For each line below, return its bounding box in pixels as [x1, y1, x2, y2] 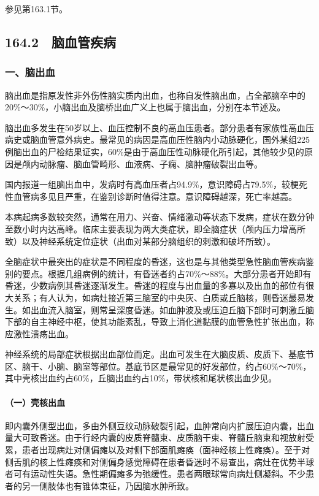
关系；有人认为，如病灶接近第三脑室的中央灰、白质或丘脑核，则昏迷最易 [13, 291, 306, 303]
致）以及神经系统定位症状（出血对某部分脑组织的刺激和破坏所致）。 [5, 234, 275, 247]
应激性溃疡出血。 [5, 327, 74, 340]
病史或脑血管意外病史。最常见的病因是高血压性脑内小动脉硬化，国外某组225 [5, 133, 310, 146]
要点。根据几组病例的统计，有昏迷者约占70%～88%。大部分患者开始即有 [21, 267, 312, 280]
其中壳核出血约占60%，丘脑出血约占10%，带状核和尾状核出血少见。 [5, 372, 277, 384]
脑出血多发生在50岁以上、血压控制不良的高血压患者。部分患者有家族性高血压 [5, 121, 314, 134]
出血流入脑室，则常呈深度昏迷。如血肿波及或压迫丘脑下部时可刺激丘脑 [30, 303, 314, 316]
